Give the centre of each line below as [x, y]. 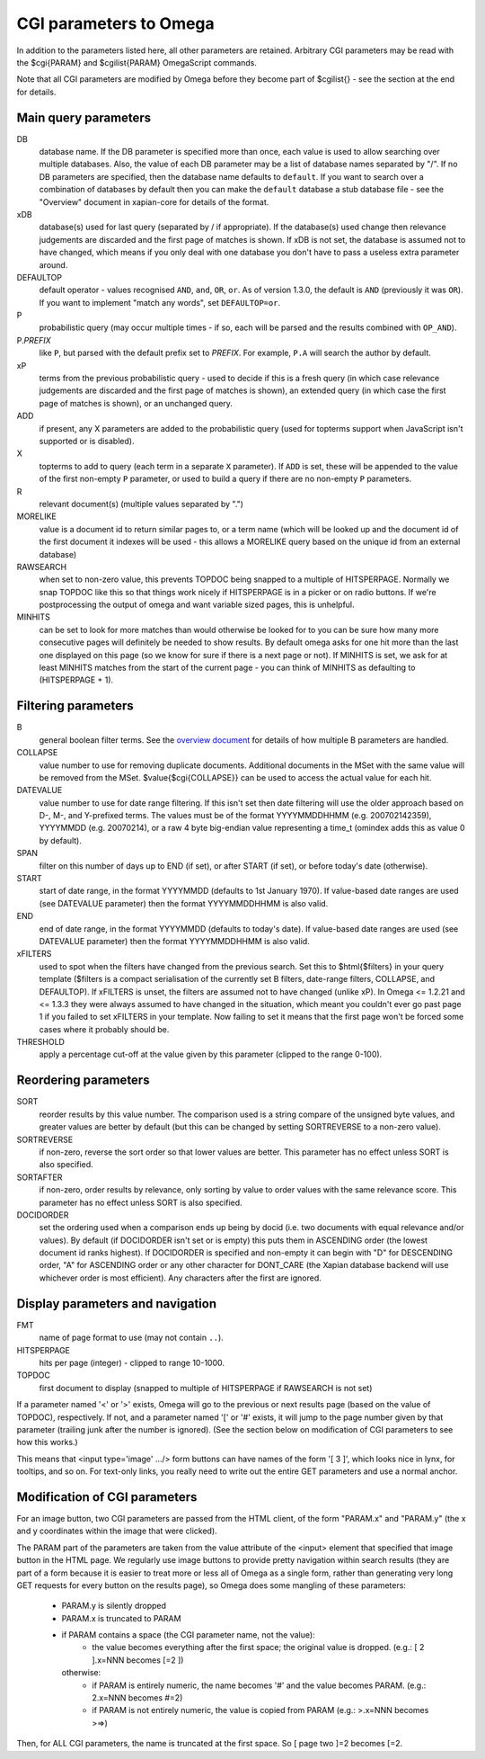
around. [53, 264]
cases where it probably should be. [104, 1029]
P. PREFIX [34, 340]
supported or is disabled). [87, 441]
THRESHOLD [40, 1042]
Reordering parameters [83, 1080]
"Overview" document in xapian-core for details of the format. [154, 201]
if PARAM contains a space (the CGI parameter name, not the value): [188, 1635]
